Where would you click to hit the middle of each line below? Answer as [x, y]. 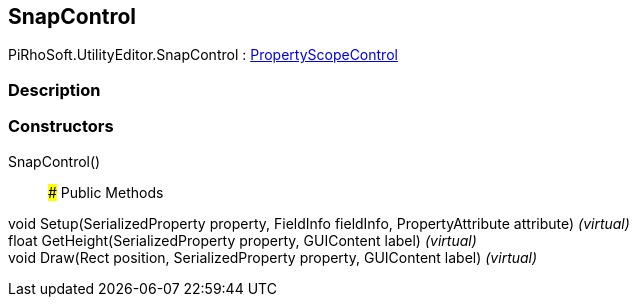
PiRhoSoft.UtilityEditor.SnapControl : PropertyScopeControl [203, 55]
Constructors [61, 126]
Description [54, 89]
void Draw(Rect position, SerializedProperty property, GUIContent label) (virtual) [273, 257]
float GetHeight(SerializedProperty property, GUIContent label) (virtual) [242, 240]
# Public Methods [106, 192]
